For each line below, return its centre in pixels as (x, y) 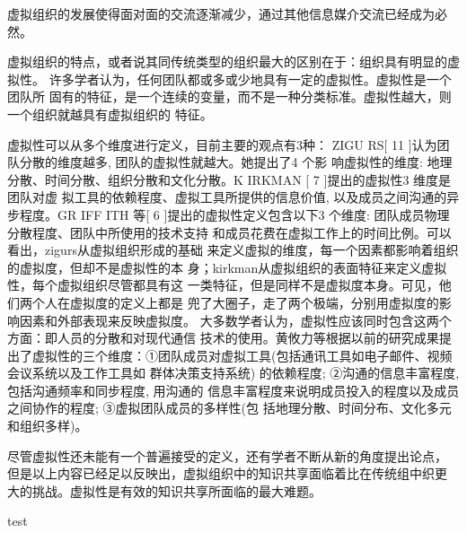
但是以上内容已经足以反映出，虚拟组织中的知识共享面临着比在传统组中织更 (227, 473)
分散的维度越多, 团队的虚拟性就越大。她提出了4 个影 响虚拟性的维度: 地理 (236, 162)
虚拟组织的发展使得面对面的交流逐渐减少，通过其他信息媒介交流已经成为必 (227, 13)
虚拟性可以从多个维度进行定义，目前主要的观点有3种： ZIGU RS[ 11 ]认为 (222, 144)
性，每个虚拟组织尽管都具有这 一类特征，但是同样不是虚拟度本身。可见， (223, 285)
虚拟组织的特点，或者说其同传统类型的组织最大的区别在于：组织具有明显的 (227, 61)
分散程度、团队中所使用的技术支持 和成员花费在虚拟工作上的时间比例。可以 (229, 232)
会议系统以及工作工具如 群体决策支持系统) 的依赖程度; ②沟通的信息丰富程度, (233, 373)
